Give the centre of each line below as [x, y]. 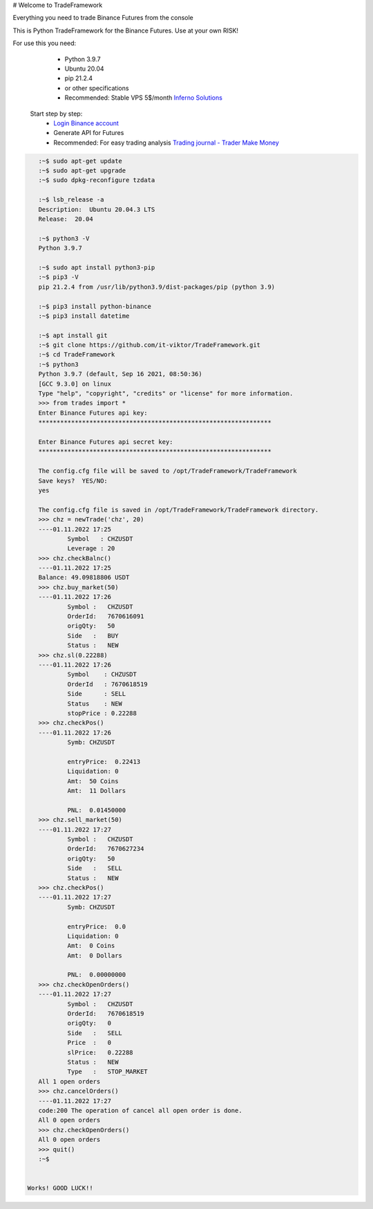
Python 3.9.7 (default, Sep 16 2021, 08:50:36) [121, 374]
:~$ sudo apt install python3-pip [97, 267]
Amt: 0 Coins [91, 946]
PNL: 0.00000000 [97, 975]
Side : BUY [93, 636]
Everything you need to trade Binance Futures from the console [103, 18]
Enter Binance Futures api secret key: [106, 442]
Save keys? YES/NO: [73, 481]
